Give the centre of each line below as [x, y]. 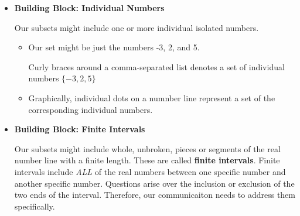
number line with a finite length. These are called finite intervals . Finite [147, 160]
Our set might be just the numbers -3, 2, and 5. [114, 47]
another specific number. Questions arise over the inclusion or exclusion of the [154, 183]
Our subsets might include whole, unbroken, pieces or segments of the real [147, 148]
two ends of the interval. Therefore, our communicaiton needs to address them [155, 195]
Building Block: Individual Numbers [89, 8]
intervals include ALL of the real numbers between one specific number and [150, 171]
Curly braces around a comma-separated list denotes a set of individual [156, 66]
